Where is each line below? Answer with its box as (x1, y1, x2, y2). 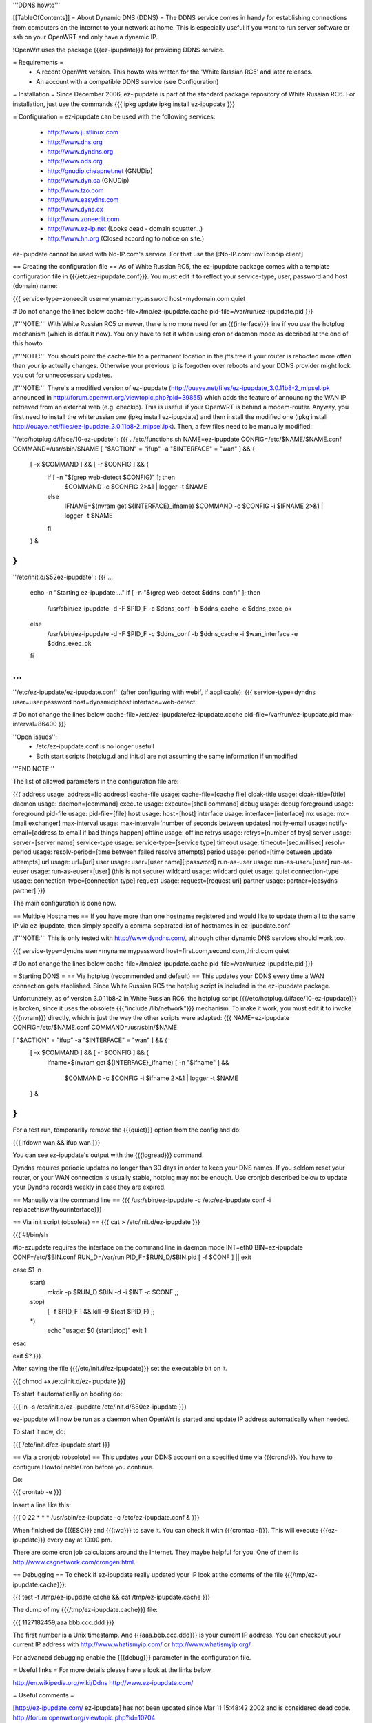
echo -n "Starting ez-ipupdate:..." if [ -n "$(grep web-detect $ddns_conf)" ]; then (30, 589, 261, 597)
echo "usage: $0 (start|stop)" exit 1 (47, 1327, 147, 1335)
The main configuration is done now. (12, 899, 116, 908)
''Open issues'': (12, 733, 58, 741)
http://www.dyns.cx (47, 205, 103, 214)
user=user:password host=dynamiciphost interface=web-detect (12, 697, 196, 706)
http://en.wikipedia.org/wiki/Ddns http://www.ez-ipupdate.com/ (12, 1678, 194, 1686)
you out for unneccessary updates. (12, 371, 113, 379)
